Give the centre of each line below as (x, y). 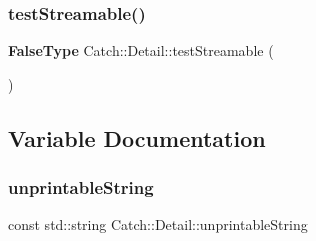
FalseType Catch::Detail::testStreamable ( (141, 50)
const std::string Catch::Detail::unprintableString (158, 224)
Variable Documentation (137, 137)
